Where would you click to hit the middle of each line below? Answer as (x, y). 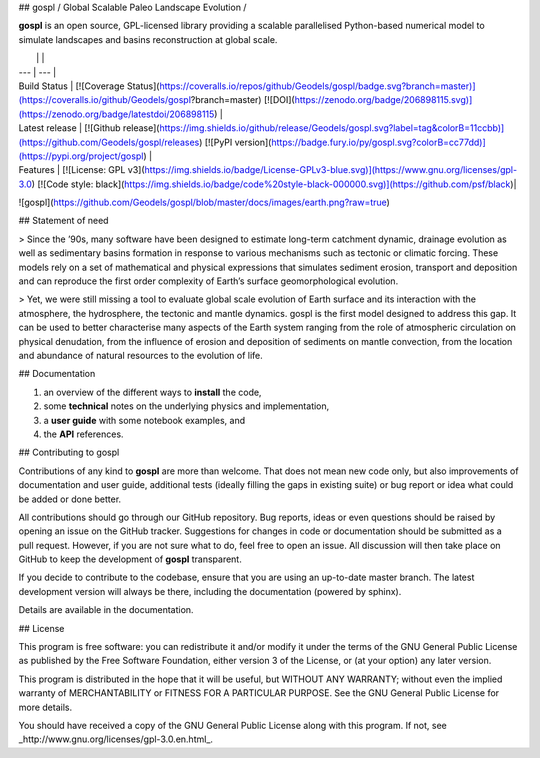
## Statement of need (63, 221)
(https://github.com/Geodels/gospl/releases (109, 142)
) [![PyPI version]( (235, 142)
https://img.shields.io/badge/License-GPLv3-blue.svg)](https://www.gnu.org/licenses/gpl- (331, 170)
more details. (45, 707)
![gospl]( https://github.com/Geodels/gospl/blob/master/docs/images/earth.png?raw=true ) (204, 202)
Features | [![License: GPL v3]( (81, 170)
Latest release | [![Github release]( (89, 128)
